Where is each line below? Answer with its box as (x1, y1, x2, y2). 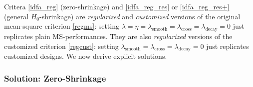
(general (4, 11, 29, 21)
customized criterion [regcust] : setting (4, 41, 119, 51)
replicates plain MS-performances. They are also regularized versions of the (4, 31, 233, 41)
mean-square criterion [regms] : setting (4, 21, 119, 31)
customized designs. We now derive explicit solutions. (4, 51, 167, 61)
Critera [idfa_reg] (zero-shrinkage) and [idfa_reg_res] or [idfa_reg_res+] (4, 1, 230, 11)
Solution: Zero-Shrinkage (4, 72, 106, 84)
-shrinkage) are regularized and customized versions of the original (39, 11, 241, 21)
